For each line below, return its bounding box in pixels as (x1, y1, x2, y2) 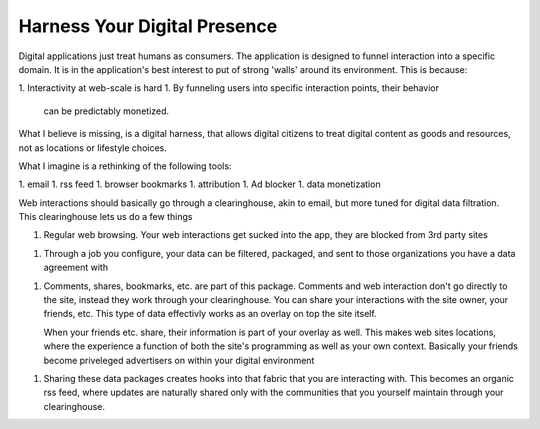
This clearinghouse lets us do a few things (18, 211, 193, 223)
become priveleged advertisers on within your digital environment (43, 354, 315, 366)
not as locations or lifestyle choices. (18, 141, 167, 154)
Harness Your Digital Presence (18, 15, 278, 37)
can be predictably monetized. (43, 105, 170, 117)
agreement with (43, 261, 109, 274)
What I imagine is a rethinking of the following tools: (18, 160, 232, 172)
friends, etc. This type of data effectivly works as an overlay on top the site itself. (43, 308, 377, 320)
